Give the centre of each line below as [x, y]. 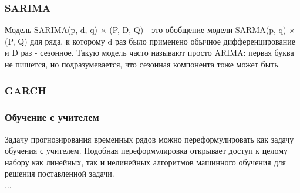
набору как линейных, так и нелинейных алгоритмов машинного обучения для [145, 162]
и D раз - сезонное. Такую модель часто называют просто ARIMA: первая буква [149, 53]
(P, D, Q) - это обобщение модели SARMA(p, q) [198, 30]
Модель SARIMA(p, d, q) [51, 30]
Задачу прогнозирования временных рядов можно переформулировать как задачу [149, 139]
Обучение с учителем [52, 117]
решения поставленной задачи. [60, 173]
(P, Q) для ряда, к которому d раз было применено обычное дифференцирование [150, 41]
